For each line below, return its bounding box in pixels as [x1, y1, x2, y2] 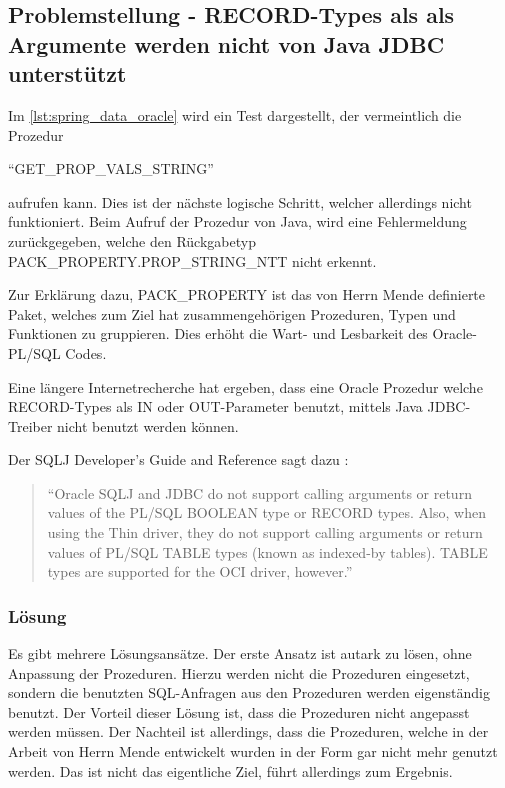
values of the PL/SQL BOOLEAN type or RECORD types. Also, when [47, 502, 486, 523]
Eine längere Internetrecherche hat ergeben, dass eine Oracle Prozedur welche [8, 376, 483, 397]
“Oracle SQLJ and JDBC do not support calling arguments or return [47, 482, 472, 503]
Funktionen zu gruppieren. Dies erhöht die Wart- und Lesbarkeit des [8, 323, 428, 344]
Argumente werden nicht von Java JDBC [8, 28, 445, 59]
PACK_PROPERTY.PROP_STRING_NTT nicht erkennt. [8, 250, 377, 271]
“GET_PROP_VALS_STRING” [8, 158, 214, 179]
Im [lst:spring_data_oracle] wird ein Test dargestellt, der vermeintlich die [8, 104, 462, 125]
